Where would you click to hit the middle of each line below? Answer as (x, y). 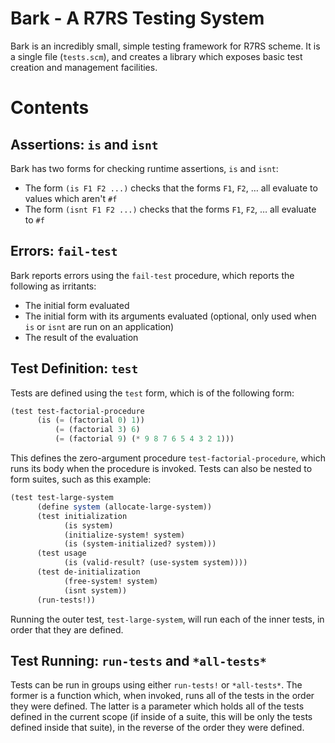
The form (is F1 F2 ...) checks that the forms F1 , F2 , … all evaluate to (171, 188)
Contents (50, 108)
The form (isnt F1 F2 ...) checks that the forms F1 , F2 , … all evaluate (170, 209)
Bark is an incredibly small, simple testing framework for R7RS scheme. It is (165, 46)
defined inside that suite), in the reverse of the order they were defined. (157, 728)
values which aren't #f (71, 198)
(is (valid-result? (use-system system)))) (155, 563)
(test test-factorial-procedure (77, 411)
